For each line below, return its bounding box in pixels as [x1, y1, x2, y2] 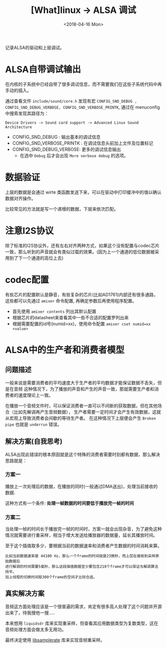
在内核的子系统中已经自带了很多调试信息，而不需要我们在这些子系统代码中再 [5, 81, 162, 87]
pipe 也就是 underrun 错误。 [5, 421, 62, 427]
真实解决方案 [5, 589, 45, 598]
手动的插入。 [5, 87, 31, 93]
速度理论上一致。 [18, 392, 53, 398]
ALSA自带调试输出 [5, 64, 81, 75]
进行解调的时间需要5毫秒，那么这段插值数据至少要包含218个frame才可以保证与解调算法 [5, 564, 159, 569]
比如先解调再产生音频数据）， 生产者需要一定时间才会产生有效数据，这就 [13, 409, 161, 415]
